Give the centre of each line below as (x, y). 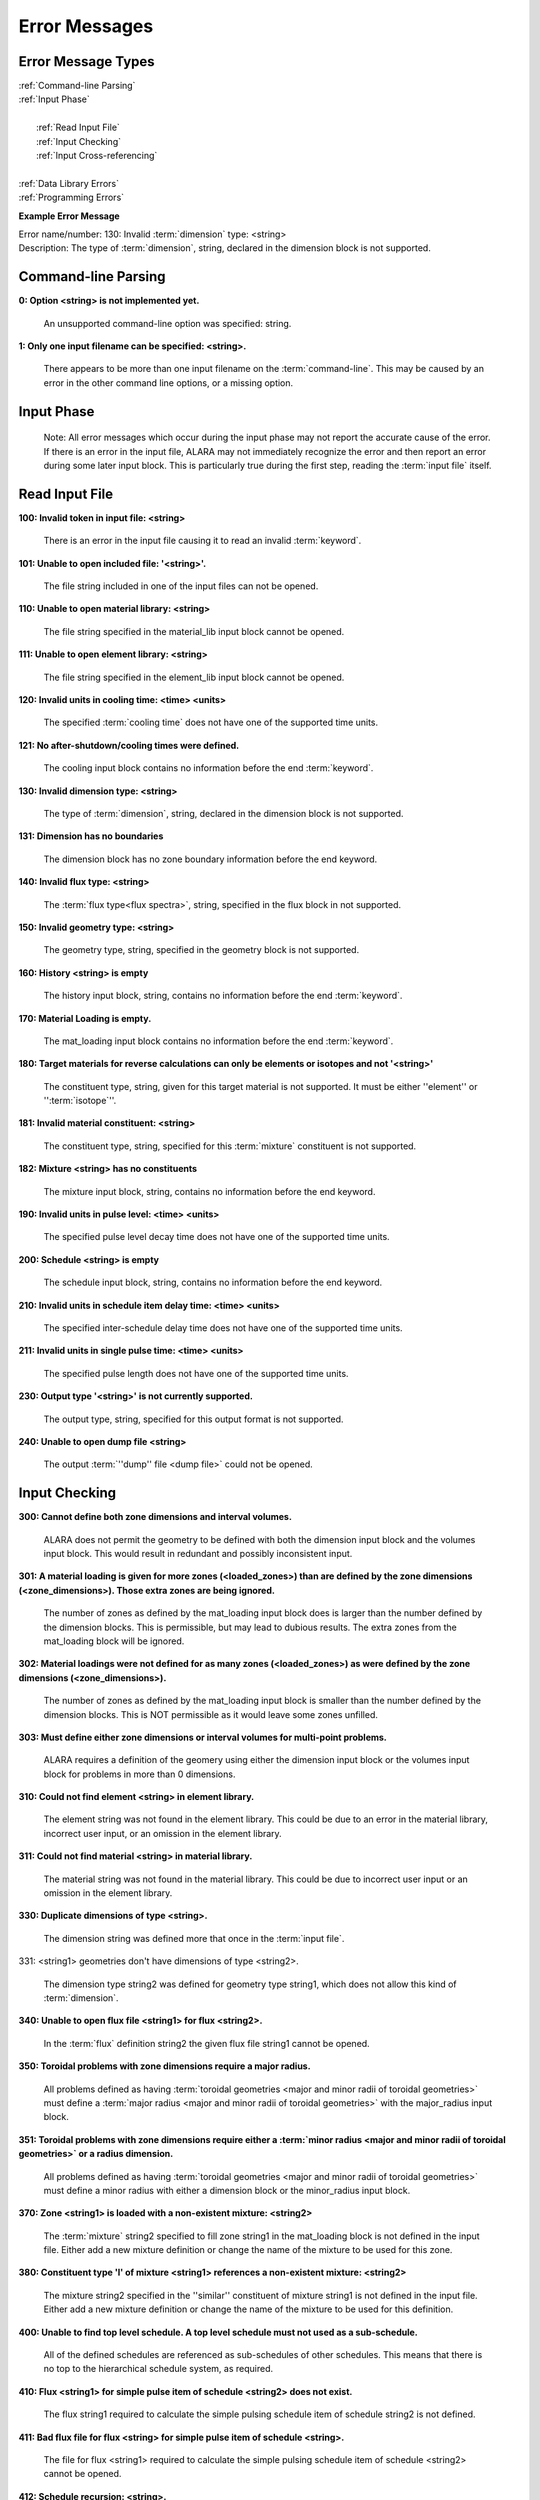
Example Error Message (69, 216)
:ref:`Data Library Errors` (69, 183)
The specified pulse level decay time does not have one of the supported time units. (216, 1237)
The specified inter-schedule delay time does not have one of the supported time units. (223, 1327)
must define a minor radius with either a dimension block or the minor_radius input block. (227, 2190)
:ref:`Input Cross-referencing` (97, 156)
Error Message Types (86, 61)
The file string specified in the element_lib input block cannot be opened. (194, 677)
